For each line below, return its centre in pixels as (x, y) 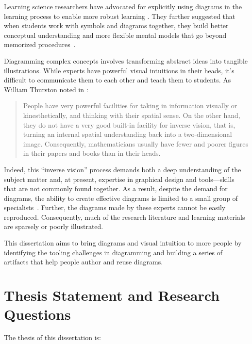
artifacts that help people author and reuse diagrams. (84, 262)
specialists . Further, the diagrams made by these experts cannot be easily (115, 207)
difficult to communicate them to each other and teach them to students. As (118, 80)
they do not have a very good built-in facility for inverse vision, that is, (129, 124)
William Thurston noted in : (46, 89)
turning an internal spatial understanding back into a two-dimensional (127, 134)
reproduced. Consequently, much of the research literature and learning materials (125, 217)
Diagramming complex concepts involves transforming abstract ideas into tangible (126, 60)
